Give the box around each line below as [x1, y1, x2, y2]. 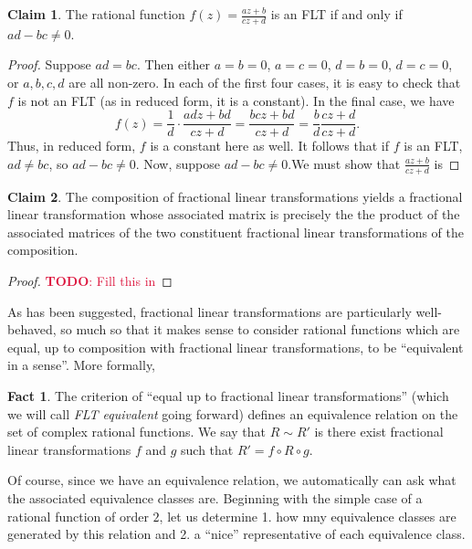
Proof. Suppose [7, 55, 91, 74]
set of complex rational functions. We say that [7, 422, 266, 441]
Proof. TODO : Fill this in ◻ [7, 271, 173, 290]
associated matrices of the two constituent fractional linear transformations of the [7, 222, 464, 241]
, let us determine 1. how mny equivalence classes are [159, 506, 456, 525]
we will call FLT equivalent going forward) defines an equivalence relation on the [7, 404, 458, 423]
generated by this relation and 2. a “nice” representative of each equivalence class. [7, 524, 466, 544]
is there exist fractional [314, 422, 444, 441]
